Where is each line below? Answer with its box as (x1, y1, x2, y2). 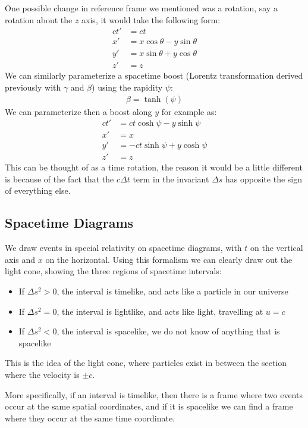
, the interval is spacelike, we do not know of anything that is (56, 325, 280, 337)
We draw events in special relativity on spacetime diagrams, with (5, 241, 242, 254)
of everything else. (5, 184, 71, 197)
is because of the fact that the (5, 172, 114, 185)
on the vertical (250, 241, 303, 254)
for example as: (161, 105, 217, 117)
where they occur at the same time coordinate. (5, 411, 175, 424)
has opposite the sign (225, 172, 302, 185)
